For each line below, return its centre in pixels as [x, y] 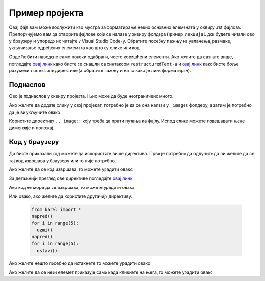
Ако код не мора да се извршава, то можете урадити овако [72, 187]
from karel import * [56, 210]
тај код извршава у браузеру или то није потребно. [63, 160]
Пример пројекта [46, 13]
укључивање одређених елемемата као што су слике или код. [75, 48]
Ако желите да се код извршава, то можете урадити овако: [71, 169]
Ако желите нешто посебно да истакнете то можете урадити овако [80, 263]
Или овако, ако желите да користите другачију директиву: [71, 196]
